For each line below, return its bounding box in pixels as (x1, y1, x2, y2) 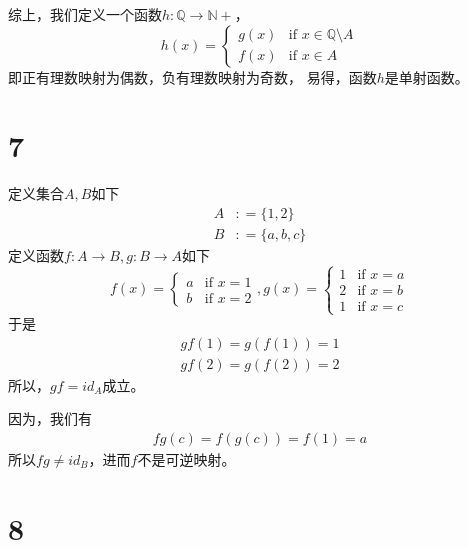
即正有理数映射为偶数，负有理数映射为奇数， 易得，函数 (8, 66, 377, 87)
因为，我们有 (8, 408, 92, 429)
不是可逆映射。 (137, 449, 236, 470)
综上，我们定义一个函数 (8, 4, 162, 24)
